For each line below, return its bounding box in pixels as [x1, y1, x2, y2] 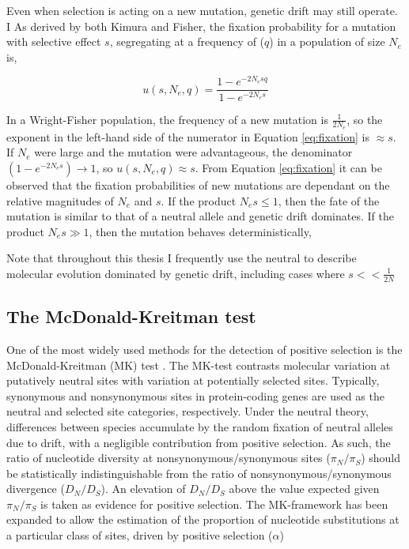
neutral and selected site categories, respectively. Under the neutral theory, [6, 403, 369, 419]
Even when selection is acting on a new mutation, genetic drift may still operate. [6, 2, 398, 18]
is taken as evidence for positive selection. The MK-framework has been [40, 495, 388, 512]
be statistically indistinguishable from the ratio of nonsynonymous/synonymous [6, 464, 392, 481]
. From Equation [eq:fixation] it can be [195, 159, 382, 175]
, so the [347, 111, 383, 127]
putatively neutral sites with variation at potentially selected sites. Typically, [6, 372, 380, 389]
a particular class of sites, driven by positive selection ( [6, 527, 273, 543]
